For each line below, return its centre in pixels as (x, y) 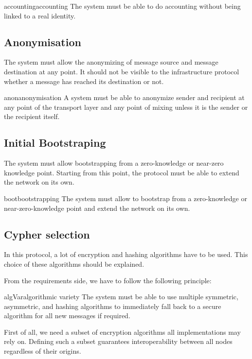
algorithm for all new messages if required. (67, 316)
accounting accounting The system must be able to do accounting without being (122, 6)
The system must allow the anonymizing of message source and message (111, 62)
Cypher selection (47, 234)
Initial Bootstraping (55, 143)
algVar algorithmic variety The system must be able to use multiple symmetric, (121, 297)
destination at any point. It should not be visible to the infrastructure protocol (122, 71)
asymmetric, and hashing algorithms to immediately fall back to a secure (113, 306)
